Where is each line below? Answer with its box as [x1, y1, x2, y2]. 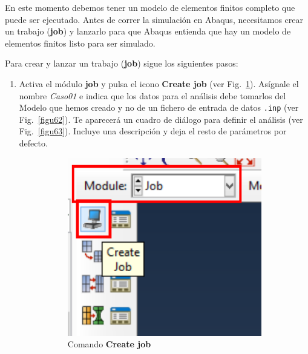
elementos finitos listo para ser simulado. [5, 36, 156, 49]
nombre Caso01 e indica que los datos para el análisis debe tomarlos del [19, 89, 286, 102]
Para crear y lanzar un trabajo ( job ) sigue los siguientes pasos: [5, 57, 238, 70]
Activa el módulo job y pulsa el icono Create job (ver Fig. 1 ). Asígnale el [19, 77, 299, 90]
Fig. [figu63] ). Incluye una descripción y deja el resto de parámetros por [19, 125, 287, 137]
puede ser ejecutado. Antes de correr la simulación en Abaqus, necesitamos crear [5, 13, 303, 25]
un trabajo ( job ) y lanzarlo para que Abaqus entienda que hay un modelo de [5, 25, 291, 38]
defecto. [19, 137, 48, 149]
